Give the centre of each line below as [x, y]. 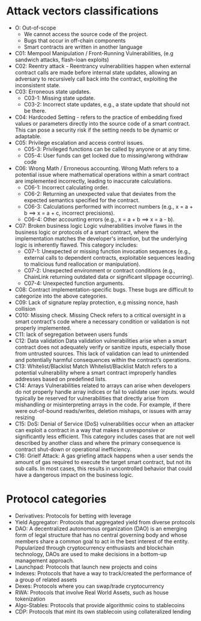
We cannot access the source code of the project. [86, 34]
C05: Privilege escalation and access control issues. [79, 142]
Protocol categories [56, 499]
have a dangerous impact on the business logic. [74, 475]
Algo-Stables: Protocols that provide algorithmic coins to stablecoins [100, 605]
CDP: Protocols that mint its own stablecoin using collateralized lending [103, 611]
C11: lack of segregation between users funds [71, 334]
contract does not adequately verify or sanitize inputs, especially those [103, 347]
